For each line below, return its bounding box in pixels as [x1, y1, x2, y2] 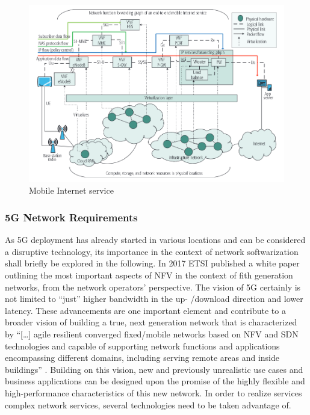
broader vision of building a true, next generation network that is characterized [5, 316, 297, 328]
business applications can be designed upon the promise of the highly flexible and [5, 375, 305, 387]
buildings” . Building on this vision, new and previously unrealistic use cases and [5, 363, 303, 375]
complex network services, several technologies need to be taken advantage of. [5, 398, 291, 411]
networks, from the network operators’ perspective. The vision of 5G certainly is [5, 280, 301, 293]
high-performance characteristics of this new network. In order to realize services [5, 386, 302, 399]
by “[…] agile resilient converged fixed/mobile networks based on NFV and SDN [5, 327, 299, 340]
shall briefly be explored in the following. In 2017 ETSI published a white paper [5, 257, 300, 269]
